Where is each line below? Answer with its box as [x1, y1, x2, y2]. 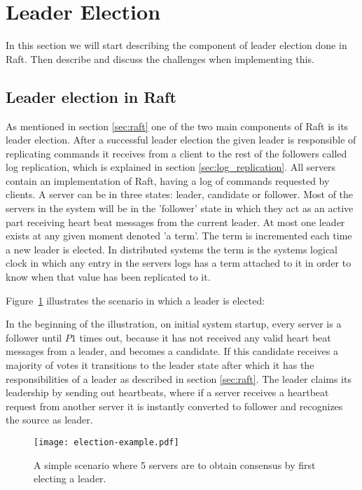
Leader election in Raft [6, 85, 176, 107]
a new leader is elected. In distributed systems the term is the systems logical [6, 241, 337, 256]
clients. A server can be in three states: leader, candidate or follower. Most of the [6, 187, 354, 202]
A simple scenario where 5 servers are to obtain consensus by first [34, 457, 316, 472]
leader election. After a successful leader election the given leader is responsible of [6, 132, 356, 147]
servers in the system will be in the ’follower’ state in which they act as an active [6, 201, 354, 216]
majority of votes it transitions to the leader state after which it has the [6, 358, 314, 372]
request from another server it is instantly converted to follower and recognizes [6, 398, 343, 413]
